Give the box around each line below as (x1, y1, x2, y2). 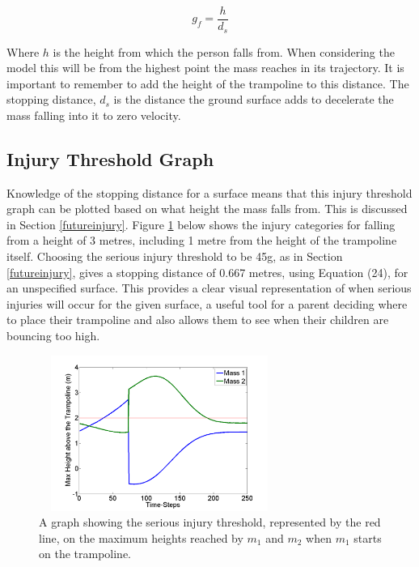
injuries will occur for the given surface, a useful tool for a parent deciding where (6, 295, 408, 312)
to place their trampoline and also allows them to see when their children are (6, 311, 389, 328)
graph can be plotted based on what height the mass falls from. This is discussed (6, 200, 408, 217)
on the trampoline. (39, 545, 132, 562)
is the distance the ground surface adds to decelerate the (113, 91, 394, 108)
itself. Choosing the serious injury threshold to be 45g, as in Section (6, 248, 343, 265)
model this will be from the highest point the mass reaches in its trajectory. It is (6, 59, 404, 76)
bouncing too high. (6, 327, 100, 344)
